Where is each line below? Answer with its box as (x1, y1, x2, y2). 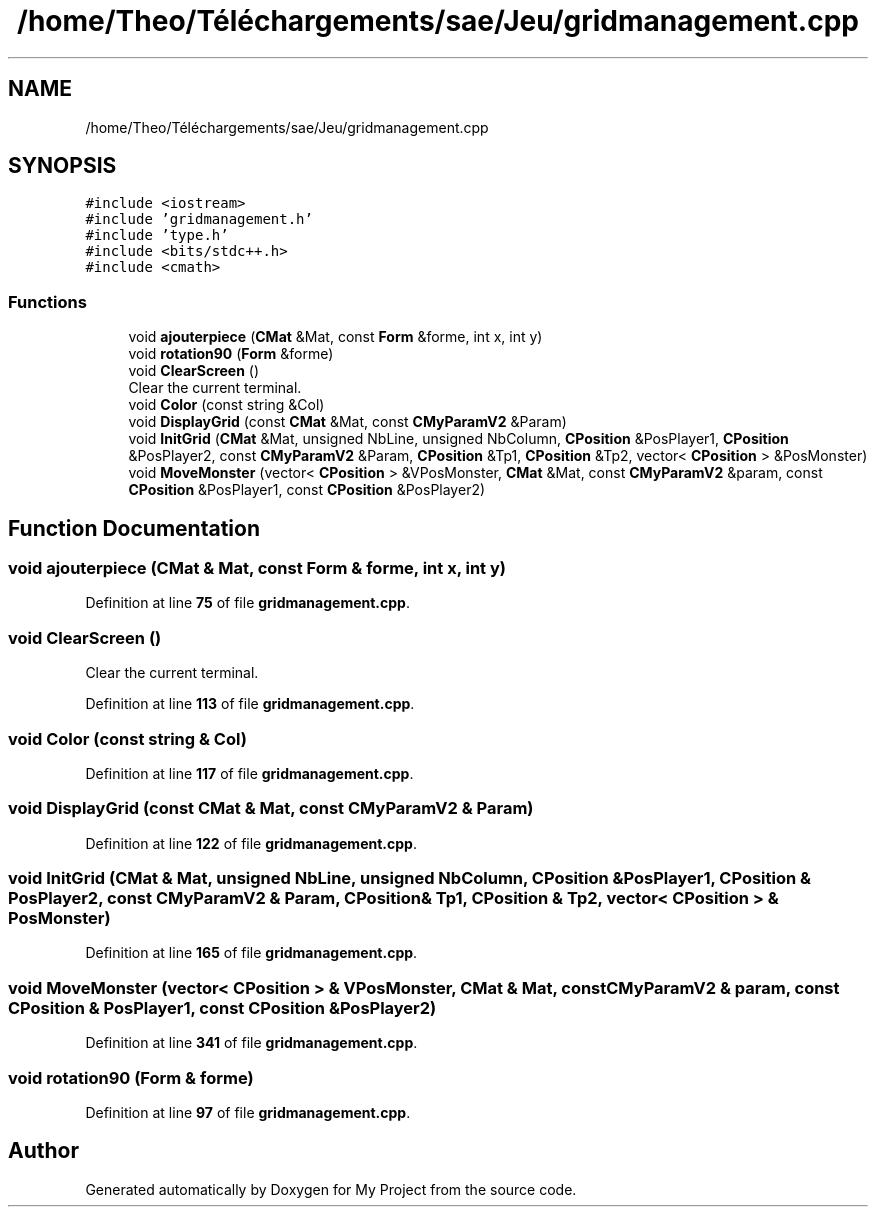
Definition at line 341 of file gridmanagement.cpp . (85, 1034, 418, 1052)
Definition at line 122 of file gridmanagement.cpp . (85, 834, 417, 852)
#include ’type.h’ (85, 227, 229, 244)
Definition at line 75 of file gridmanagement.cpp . (85, 594, 410, 612)
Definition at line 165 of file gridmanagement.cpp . (85, 944, 418, 962)
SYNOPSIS (8, 153, 117, 179)
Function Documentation (8, 515, 260, 541)
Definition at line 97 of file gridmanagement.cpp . (85, 1103, 411, 1121)
